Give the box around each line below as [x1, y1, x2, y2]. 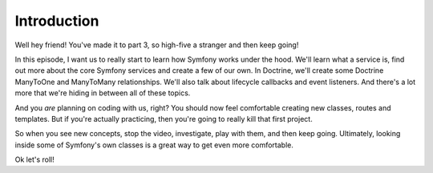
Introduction [14, 12, 99, 30]
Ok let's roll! [14, 155, 55, 164]
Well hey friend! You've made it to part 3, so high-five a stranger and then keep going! [14, 40, 299, 50]
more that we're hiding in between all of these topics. [14, 88, 191, 98]
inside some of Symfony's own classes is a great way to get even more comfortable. [14, 140, 294, 150]
